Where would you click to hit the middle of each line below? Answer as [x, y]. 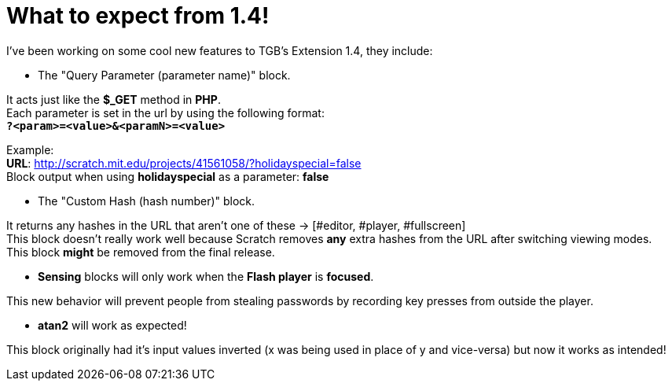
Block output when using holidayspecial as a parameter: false [168, 176]
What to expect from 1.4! [138, 16]
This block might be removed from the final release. [141, 252]
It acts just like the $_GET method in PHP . [114, 99]
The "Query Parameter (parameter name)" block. [164, 75]
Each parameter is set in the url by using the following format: [165, 112]
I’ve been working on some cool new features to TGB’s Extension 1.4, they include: [220, 50]
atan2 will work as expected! [112, 325]
